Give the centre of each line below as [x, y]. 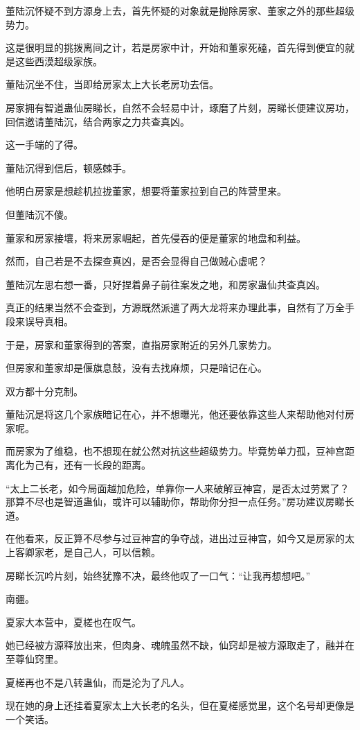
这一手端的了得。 [44, 145]
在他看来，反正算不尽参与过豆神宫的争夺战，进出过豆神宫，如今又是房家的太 [180, 538]
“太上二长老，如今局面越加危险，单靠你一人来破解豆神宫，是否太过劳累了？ [178, 488]
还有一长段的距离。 [107, 465]
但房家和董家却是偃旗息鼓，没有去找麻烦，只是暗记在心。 [136, 368]
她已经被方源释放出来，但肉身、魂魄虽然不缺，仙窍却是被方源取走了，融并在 [180, 645]
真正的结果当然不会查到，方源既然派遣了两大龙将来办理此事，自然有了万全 [175, 307]
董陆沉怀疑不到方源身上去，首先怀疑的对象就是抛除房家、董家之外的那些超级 [180, 10]
